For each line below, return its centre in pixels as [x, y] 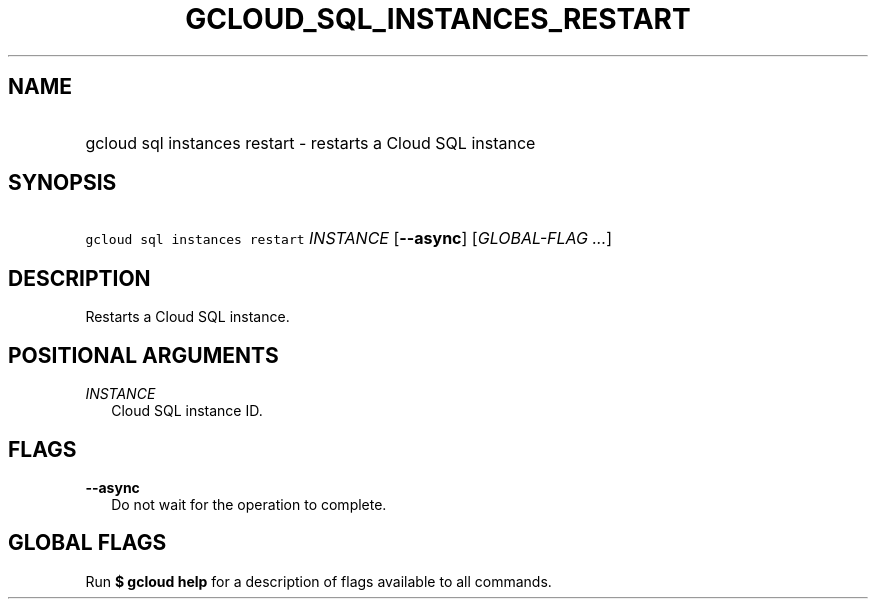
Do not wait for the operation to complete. [249, 504]
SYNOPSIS [62, 183]
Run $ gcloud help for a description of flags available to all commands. [318, 581]
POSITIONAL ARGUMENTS [143, 355]
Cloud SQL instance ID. [187, 411]
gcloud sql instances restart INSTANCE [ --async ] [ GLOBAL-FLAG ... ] [349, 238]
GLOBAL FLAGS [87, 543]
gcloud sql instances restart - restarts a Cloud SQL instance [310, 142]
